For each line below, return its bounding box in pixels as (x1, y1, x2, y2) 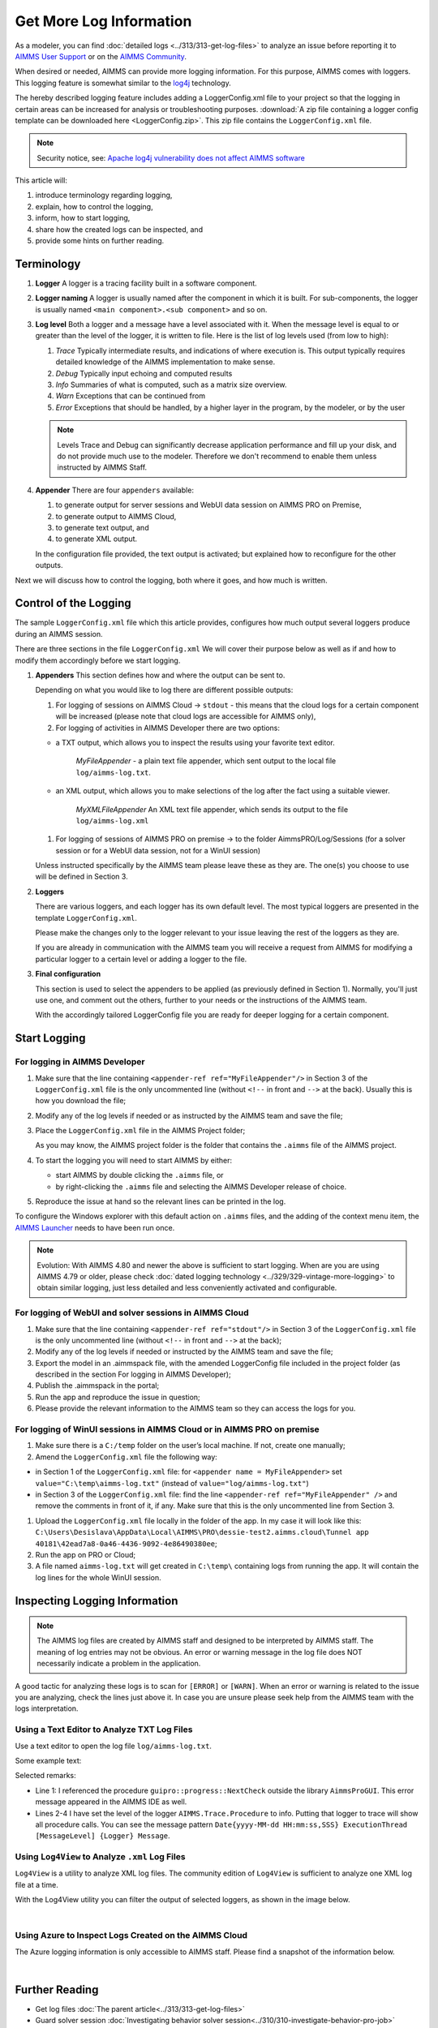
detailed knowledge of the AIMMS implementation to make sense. (55, 357, 276, 367)
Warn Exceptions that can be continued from (55, 391, 206, 401)
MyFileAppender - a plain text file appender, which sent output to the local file (75, 756, 337, 766)
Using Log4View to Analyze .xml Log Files (15, 1851, 186, 1863)
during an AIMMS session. (15, 629, 103, 638)
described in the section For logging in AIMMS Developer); (35, 1369, 231, 1379)
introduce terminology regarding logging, (35, 191, 173, 200)
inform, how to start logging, (35, 213, 131, 223)
